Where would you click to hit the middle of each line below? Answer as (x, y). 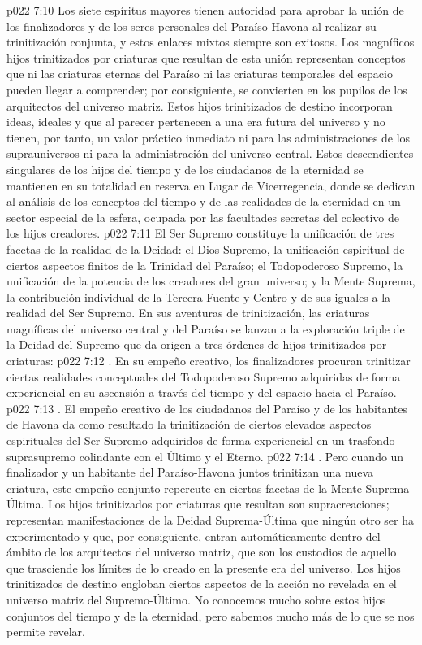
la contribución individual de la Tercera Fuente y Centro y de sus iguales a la (199, 296)
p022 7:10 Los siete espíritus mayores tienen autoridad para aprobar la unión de (205, 10)
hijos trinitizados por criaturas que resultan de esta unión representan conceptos (206, 57)
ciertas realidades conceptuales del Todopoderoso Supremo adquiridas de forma (204, 376)
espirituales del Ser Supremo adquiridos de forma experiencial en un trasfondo (201, 440)
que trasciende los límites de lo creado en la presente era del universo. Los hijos (204, 567)
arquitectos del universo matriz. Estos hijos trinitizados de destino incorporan (200, 105)
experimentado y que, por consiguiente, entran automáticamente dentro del (194, 536)
